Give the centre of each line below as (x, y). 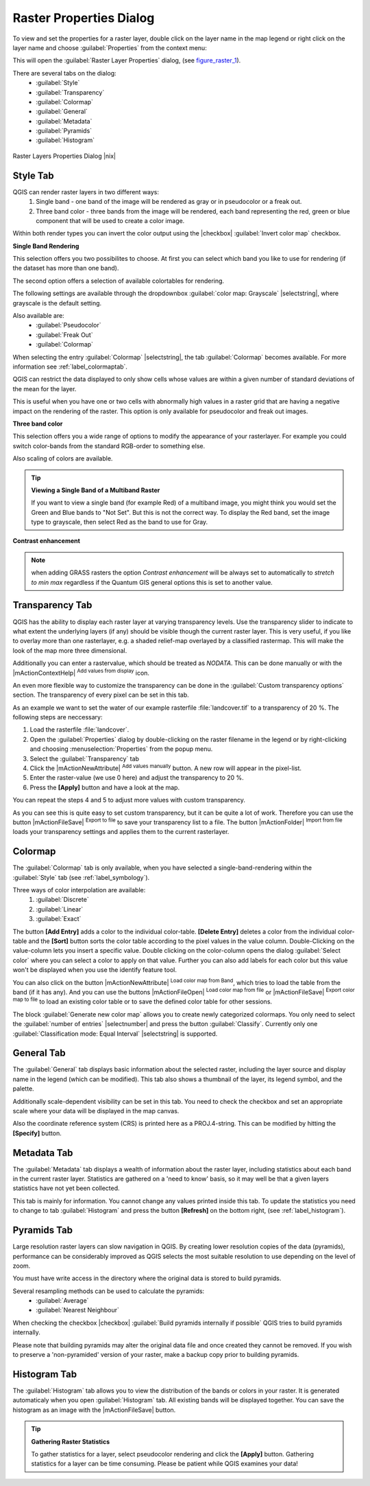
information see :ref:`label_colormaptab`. (70, 367)
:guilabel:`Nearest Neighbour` (78, 1310)
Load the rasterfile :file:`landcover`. (79, 730)
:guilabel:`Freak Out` (64, 335)
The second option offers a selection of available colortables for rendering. (119, 281)
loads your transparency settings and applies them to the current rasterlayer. (121, 832)
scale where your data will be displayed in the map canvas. (96, 1111)
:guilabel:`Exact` (59, 919)
